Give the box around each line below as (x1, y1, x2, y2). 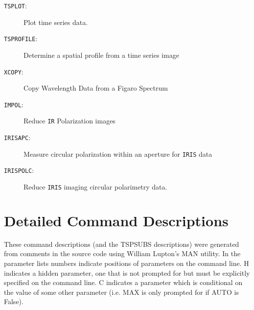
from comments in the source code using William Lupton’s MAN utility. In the (4, 248, 241, 259)
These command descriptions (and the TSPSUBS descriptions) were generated (4, 238, 239, 249)
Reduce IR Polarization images (23, 116, 115, 126)
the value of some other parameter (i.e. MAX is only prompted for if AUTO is (4, 286, 239, 297)
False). (4, 296, 23, 307)
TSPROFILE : (4, 33, 38, 44)
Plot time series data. (23, 17, 88, 27)
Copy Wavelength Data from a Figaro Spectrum (23, 83, 168, 93)
